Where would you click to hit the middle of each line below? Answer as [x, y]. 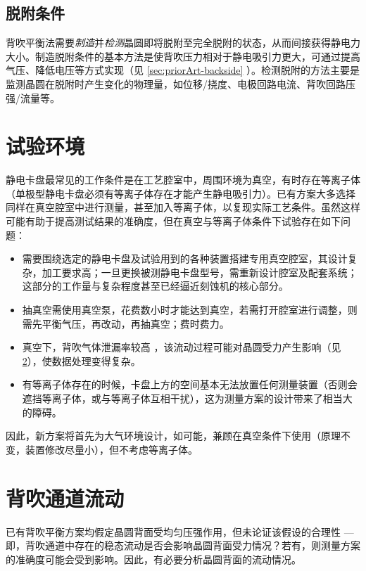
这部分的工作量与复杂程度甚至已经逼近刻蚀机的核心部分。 [155, 286]
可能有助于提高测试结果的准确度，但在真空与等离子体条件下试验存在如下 [173, 221]
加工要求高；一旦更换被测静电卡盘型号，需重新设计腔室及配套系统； [200, 272]
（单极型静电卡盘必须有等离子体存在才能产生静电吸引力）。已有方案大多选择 [181, 193]
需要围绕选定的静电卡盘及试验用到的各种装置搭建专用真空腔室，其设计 [185, 258]
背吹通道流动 [65, 498]
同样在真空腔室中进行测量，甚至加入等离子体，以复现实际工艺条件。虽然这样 [183, 207]
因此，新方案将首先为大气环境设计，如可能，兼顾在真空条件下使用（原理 [173, 436]
